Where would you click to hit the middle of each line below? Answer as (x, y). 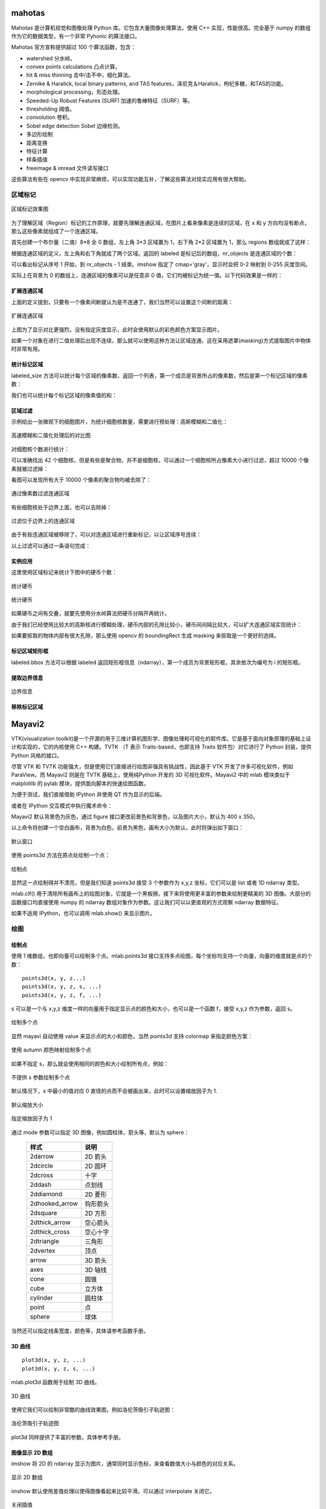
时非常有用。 (27, 349)
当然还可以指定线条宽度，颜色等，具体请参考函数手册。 (80, 1330)
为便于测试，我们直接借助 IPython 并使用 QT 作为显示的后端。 (88, 794)
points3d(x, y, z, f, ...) (62, 995)
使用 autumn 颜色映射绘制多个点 (51, 1050)
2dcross (42, 1175)
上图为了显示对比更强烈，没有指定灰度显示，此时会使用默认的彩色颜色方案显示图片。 (117, 330)
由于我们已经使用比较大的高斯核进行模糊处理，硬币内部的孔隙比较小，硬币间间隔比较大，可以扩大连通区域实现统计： (156, 624)
